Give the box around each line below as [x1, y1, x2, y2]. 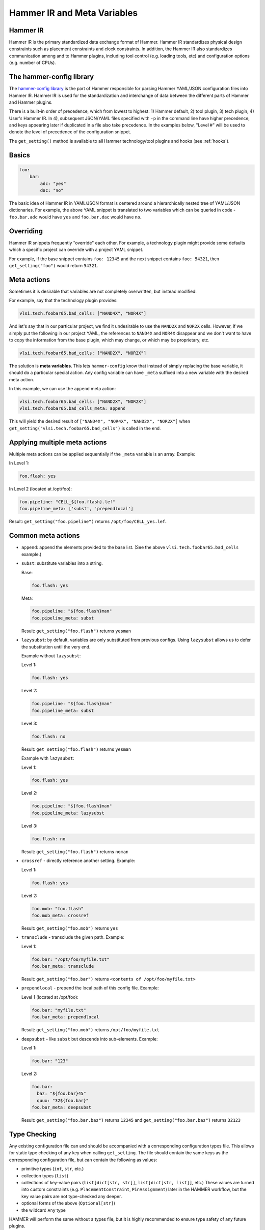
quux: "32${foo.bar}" [37, 1098, 89, 1103]
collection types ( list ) [21, 1172, 69, 1178]
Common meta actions [9, 531, 80, 540]
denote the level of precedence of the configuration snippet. [9, 129, 132, 135]
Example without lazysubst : [21, 653, 81, 659]
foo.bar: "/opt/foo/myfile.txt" [31, 956, 110, 962]
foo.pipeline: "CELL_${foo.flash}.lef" [19, 499, 115, 505]
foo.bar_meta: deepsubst [31, 1105, 92, 1110]
